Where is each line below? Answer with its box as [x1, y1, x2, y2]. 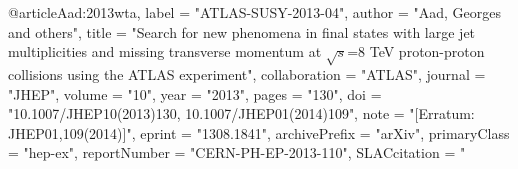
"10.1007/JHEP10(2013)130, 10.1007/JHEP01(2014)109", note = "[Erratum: [8, 103, 475, 124]
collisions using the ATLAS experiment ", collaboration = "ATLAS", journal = [8, 63, 486, 84]
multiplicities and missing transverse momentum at [8, 41, 322, 62]
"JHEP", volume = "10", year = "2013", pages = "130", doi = [8, 83, 382, 104]
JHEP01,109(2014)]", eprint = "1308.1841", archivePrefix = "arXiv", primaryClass [8, 122, 510, 143]
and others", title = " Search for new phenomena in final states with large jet [8, 21, 476, 42]
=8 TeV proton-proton [347, 41, 485, 62]
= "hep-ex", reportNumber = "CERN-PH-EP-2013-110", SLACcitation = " [8, 142, 466, 163]
